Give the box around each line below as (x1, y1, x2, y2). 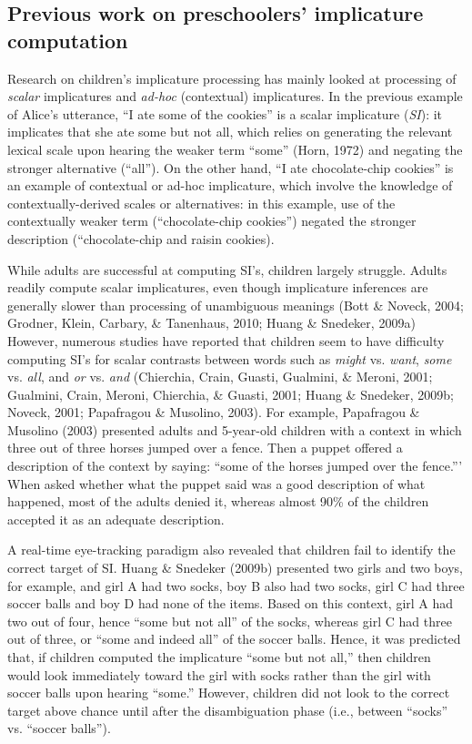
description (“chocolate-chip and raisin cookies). (7, 229, 275, 248)
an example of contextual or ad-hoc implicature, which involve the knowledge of (7, 176, 453, 195)
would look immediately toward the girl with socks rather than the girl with (7, 665, 431, 684)
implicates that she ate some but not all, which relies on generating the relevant (7, 122, 453, 141)
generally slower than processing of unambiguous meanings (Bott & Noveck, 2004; (7, 295, 464, 314)
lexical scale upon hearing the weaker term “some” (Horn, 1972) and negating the (7, 139, 463, 158)
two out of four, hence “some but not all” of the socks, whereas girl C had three (7, 611, 452, 630)
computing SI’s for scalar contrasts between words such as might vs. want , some (7, 349, 452, 368)
